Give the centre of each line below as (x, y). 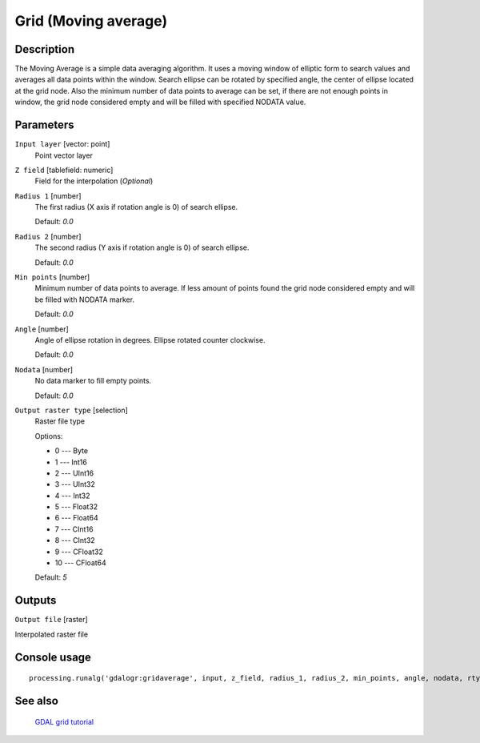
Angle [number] (42, 329)
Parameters (44, 125)
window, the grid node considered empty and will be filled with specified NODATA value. (160, 102)
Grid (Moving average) (91, 21)
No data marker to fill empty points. (93, 381)
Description (45, 49)
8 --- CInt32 (75, 540)
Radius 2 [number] (48, 236)
